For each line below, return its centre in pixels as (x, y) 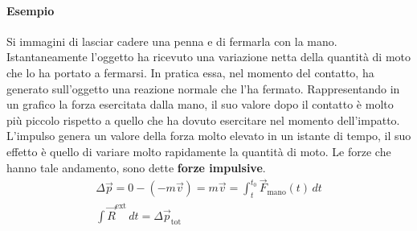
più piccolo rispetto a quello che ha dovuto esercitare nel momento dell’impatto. (203, 120)
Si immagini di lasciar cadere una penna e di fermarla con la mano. (172, 41)
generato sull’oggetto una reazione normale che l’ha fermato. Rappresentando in (203, 88)
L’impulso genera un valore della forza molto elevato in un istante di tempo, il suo (209, 136)
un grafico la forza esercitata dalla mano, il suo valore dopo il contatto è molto (200, 104)
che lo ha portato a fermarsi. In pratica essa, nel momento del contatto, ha (190, 72)
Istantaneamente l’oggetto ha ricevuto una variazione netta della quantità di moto (208, 57)
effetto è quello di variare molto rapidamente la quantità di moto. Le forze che (199, 151)
